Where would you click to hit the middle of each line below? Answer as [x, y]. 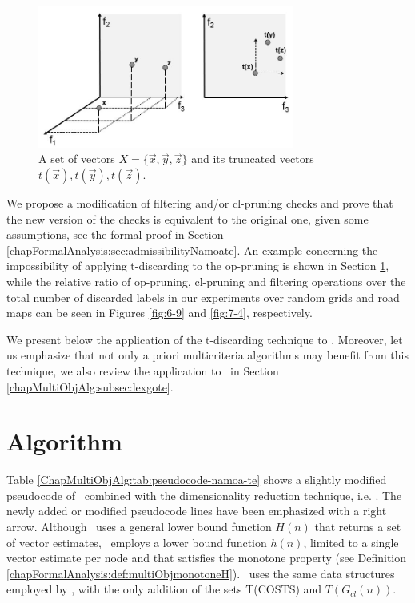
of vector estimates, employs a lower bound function [137, 542]
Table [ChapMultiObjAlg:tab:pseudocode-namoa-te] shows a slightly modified [197, 480]
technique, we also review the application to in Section [143, 370]
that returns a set [358, 527]
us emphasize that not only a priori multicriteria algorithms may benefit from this [208, 355]
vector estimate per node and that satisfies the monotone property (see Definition [207, 558]
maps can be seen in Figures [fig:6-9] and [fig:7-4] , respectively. [160, 313]
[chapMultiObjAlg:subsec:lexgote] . [90, 386]
